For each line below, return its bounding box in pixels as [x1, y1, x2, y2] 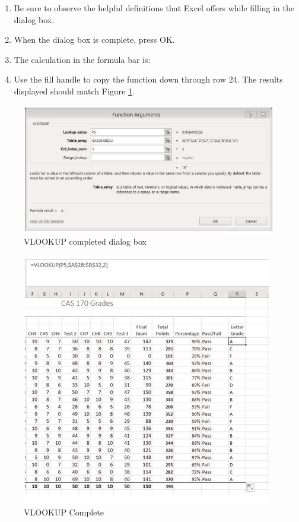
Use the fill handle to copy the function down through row [14, 73, 226, 86]
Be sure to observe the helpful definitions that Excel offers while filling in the [14, 2, 294, 14]
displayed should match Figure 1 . [14, 84, 135, 97]
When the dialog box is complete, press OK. [14, 33, 175, 46]
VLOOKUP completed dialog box [24, 235, 147, 248]
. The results [237, 73, 283, 86]
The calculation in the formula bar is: [14, 53, 151, 65]
